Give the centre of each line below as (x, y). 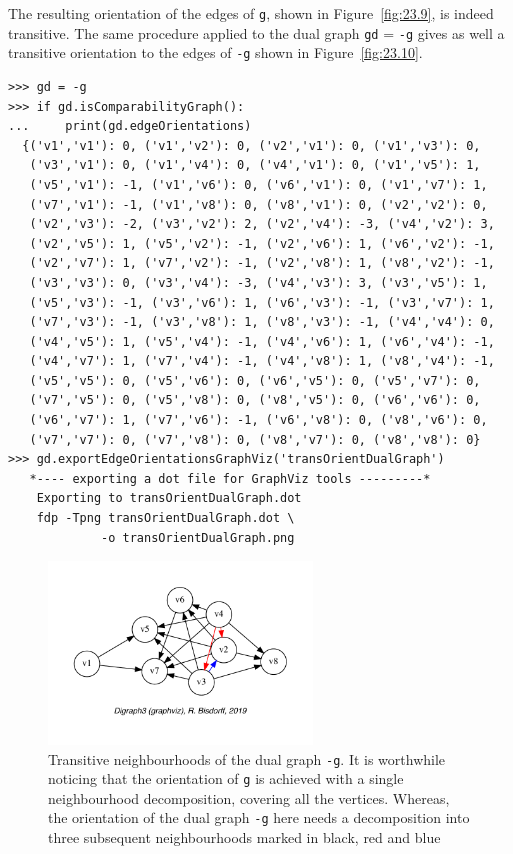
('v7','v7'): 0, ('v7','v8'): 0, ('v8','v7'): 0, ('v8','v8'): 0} (255, 439)
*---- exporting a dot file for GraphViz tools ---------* (230, 478)
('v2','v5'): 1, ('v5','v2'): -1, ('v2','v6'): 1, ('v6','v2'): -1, (262, 243)
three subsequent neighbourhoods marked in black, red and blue (244, 837)
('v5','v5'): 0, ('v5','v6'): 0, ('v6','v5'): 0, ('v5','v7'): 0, (255, 380)
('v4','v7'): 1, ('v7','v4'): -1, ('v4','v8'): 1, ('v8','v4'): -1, (262, 361)
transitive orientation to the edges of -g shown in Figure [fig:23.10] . (215, 52)
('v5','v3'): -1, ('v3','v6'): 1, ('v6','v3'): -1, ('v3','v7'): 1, (262, 302)
